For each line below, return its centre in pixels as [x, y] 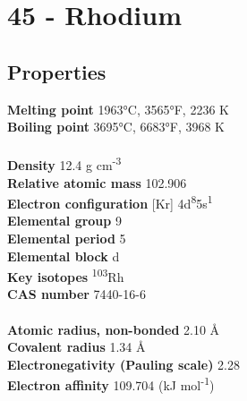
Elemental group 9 [64, 221]
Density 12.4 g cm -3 [64, 164]
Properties [57, 71]
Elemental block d [64, 256]
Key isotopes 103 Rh [66, 275]
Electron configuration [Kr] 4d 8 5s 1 [110, 202]
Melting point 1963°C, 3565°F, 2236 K [118, 109]
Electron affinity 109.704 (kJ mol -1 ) [111, 384]
